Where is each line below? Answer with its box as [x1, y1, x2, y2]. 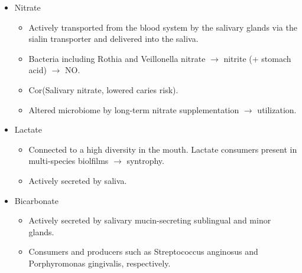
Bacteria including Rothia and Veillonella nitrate [28, 52, 206, 64]
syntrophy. [126, 154, 164, 167]
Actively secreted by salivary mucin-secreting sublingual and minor [28, 214, 271, 226]
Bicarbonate [14, 194, 59, 206]
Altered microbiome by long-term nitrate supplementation [28, 103, 239, 116]
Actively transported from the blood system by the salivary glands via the [28, 21, 297, 33]
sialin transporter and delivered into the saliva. [28, 32, 199, 45]
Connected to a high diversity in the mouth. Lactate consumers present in [28, 143, 297, 155]
